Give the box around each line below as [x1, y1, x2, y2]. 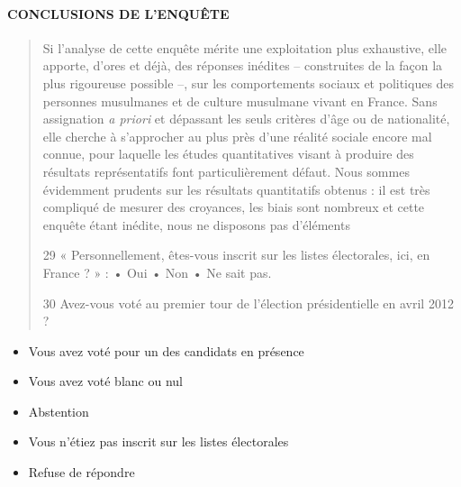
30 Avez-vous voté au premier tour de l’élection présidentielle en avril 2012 [42, 293, 454, 312]
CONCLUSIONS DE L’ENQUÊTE [7, 4, 230, 23]
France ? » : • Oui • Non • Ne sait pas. [42, 262, 272, 281]
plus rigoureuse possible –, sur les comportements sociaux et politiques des [42, 73, 455, 92]
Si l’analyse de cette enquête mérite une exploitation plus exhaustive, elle [42, 38, 447, 57]
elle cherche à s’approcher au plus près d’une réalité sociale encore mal [42, 126, 432, 145]
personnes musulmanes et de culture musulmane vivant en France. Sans [42, 91, 438, 110]
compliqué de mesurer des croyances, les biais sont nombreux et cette [42, 198, 425, 216]
